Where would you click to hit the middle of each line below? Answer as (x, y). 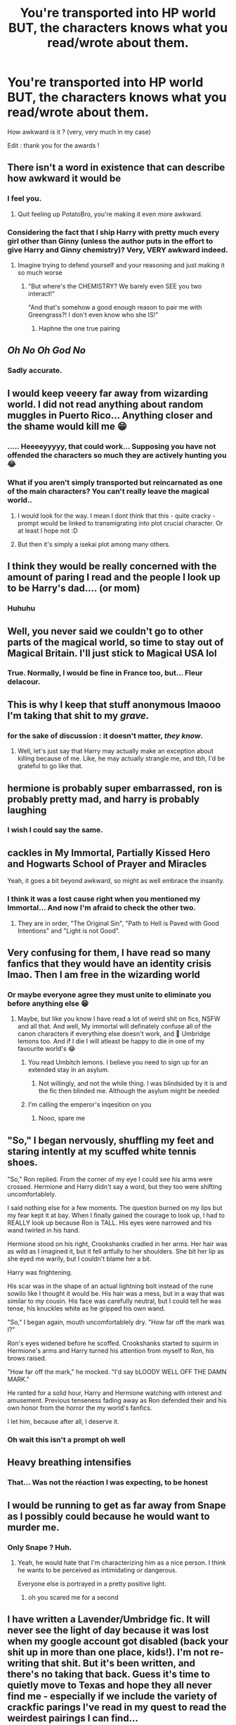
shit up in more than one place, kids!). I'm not (108, 1652)
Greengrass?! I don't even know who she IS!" (93, 314)
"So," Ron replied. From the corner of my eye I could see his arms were (110, 1179)
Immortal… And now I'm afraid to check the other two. (102, 908)
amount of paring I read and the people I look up (114, 577)
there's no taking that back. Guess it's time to (109, 1675)
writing (23, 1663)
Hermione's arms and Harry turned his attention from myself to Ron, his (111, 1351)
